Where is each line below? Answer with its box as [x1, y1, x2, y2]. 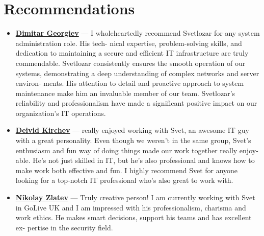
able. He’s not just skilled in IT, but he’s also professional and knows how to [15, 155, 255, 166]
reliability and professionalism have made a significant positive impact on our [15, 98, 257, 108]
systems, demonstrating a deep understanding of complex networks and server [15, 67, 259, 78]
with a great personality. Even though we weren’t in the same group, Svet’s [15, 135, 251, 146]
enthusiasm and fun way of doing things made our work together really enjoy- [15, 145, 258, 155]
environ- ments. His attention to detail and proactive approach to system [15, 78, 244, 88]
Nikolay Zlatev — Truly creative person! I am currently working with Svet [15, 192, 255, 203]
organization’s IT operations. [15, 107, 106, 118]
